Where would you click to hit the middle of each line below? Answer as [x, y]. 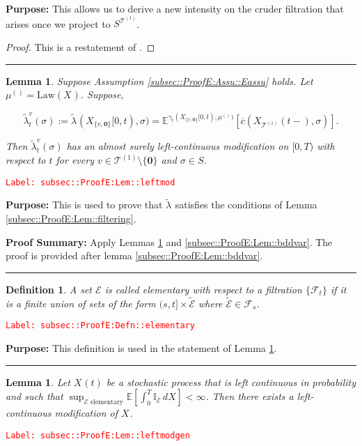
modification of [86, 413]
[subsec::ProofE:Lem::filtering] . [71, 218]
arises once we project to [58, 23]
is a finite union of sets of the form [81, 303]
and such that [34, 396]
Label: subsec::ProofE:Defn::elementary [101, 326]
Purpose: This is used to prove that [84, 205]
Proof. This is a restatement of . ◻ [80, 47]
